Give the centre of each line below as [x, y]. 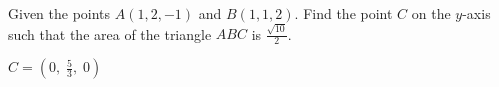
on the [431, 13]
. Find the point [343, 13]
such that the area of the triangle [110, 33]
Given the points [59, 13]
